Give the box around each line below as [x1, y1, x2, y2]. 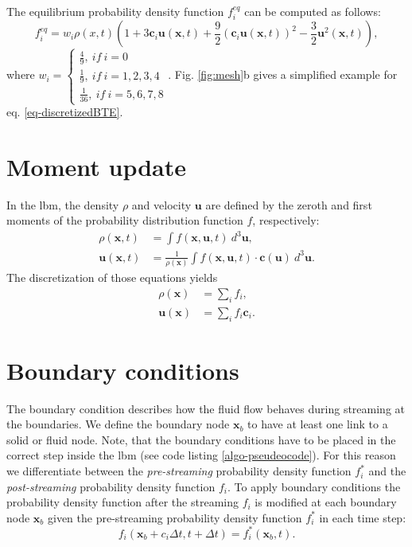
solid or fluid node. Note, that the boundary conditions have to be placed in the [6, 431, 396, 447]
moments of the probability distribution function [6, 212, 243, 229]
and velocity [131, 196, 192, 213]
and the [368, 463, 406, 479]
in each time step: [319, 509, 406, 526]
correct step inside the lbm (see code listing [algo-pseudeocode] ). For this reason [6, 447, 396, 463]
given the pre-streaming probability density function [47, 509, 302, 526]
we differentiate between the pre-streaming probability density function [6, 463, 352, 479]
